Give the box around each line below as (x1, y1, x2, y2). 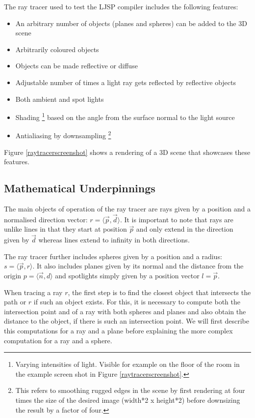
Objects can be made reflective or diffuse (15, 60, 138, 71)
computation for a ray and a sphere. (4, 335, 112, 345)
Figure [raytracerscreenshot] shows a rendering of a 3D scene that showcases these (4, 147, 251, 157)
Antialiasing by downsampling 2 (15, 129, 111, 141)
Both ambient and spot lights (15, 93, 104, 104)
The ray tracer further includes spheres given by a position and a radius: (4, 251, 222, 261)
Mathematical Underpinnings (4, 180, 155, 196)
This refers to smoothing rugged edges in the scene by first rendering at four (15, 385, 245, 395)
